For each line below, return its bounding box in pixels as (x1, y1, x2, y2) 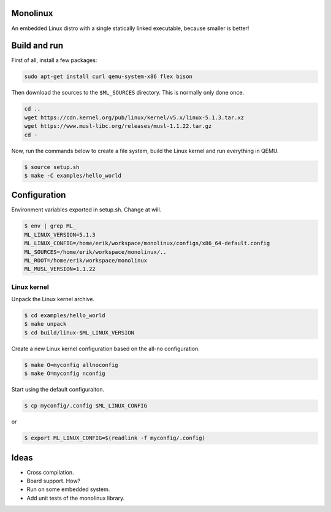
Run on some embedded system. (26, 486, 110, 493)
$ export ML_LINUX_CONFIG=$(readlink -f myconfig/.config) (24, 435, 205, 442)
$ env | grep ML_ (24, 223, 77, 230)
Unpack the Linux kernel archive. (11, 296, 95, 303)
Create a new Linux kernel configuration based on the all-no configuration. (11, 345, 200, 352)
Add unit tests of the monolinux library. (26, 494, 125, 502)
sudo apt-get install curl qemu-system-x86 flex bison (24, 73, 192, 80)
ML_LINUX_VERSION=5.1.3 (24, 231, 96, 238)
